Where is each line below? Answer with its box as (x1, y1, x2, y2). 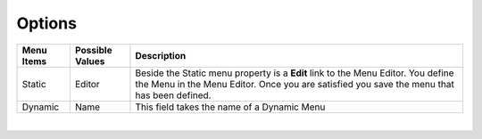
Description (135, 49, 187, 61)
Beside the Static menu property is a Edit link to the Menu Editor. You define (135, 67, 454, 79)
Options (16, 13, 78, 33)
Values (74, 54, 105, 67)
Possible (74, 44, 112, 56)
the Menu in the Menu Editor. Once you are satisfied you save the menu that (135, 78, 454, 90)
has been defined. (135, 89, 212, 102)
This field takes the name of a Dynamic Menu (135, 101, 326, 113)
